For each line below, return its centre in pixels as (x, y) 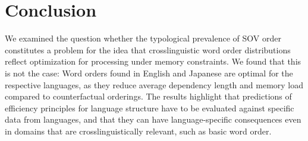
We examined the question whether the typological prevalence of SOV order (143, 38)
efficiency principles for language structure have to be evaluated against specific (150, 108)
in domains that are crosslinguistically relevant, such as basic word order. (138, 131)
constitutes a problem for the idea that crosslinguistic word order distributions (148, 49)
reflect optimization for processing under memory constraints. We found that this (153, 61)
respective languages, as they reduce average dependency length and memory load (154, 84)
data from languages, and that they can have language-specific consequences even (153, 119)
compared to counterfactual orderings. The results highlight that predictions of (148, 96)
